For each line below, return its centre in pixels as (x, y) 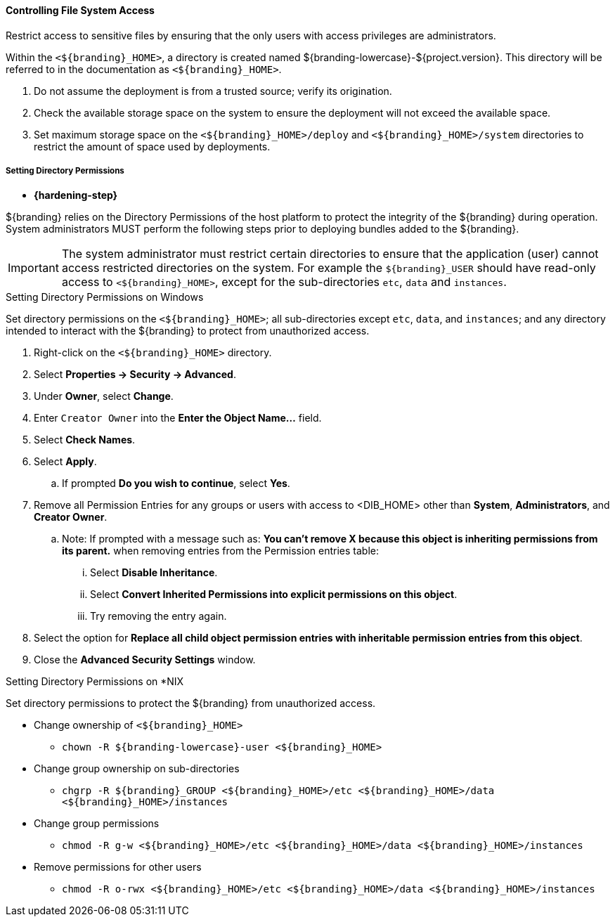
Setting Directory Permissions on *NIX (95, 682)
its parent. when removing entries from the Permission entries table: (220, 551)
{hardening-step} (76, 195)
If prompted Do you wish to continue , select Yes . (176, 483)
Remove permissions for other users (118, 867)
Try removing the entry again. (158, 616)
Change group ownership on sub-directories (137, 769)
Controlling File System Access (80, 10)
